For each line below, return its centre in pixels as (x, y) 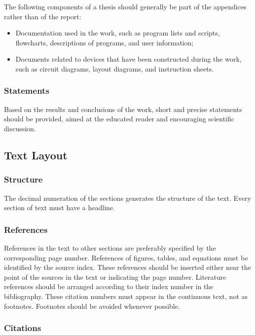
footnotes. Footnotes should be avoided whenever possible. (92, 306)
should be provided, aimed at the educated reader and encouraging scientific (119, 119)
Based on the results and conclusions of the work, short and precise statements (123, 109)
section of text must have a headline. (59, 207)
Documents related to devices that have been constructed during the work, (128, 59)
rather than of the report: (43, 16)
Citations (23, 328)
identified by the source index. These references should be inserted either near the (127, 267)
